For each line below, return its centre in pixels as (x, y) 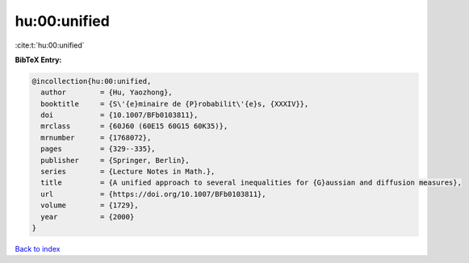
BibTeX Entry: (38, 60)
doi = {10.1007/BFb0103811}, (119, 115)
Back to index (38, 248)
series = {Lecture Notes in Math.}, (128, 172)
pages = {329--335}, (98, 149)
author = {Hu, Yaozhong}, (107, 92)
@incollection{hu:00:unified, (92, 81)
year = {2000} (88, 217)
